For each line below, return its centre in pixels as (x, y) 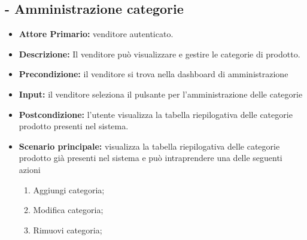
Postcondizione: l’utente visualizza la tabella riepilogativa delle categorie (156, 114)
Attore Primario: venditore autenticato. (96, 34)
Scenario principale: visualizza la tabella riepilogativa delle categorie (149, 146)
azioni (30, 169)
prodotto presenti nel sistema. (74, 126)
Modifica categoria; (68, 210)
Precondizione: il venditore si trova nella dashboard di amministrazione (153, 74)
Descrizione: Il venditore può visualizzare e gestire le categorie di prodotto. (159, 54)
